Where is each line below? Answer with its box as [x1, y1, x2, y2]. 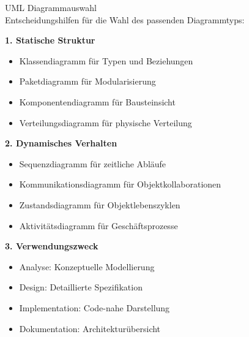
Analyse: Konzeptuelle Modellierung [19, 260, 155, 273]
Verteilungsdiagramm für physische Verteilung [19, 116, 192, 129]
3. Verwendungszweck [5, 240, 98, 252]
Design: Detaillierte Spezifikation [19, 281, 143, 293]
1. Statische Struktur [5, 34, 95, 47]
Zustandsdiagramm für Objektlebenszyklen [19, 198, 180, 211]
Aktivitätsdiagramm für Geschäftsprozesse [19, 219, 178, 232]
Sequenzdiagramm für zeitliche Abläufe [19, 157, 166, 170]
